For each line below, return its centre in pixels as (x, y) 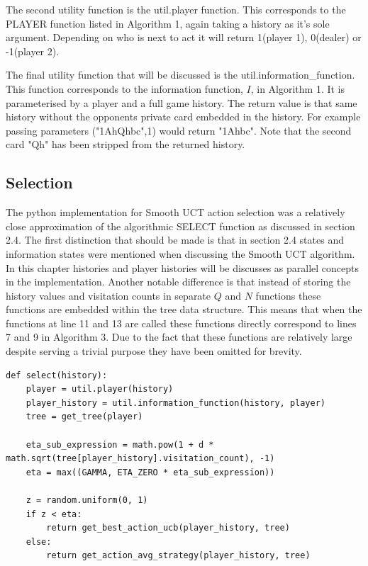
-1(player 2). (33, 51)
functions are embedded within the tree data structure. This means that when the (184, 309)
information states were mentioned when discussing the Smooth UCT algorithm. (180, 253)
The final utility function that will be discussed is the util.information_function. (180, 75)
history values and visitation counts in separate (108, 295)
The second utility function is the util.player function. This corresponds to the (176, 9)
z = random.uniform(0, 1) (87, 500)
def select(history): (57, 375)
